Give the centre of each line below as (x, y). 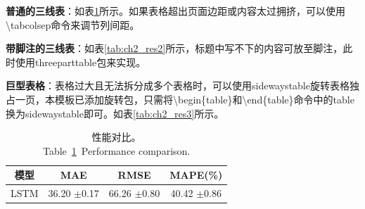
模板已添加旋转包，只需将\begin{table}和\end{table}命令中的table (204, 99)
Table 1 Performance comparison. (116, 150)
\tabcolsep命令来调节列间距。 (73, 24)
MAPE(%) (196, 175)
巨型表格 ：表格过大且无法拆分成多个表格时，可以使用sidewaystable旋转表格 (178, 85)
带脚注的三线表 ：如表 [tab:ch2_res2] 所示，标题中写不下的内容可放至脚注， (174, 48)
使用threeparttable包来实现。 (81, 62)
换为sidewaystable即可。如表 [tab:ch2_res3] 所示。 (115, 113)
